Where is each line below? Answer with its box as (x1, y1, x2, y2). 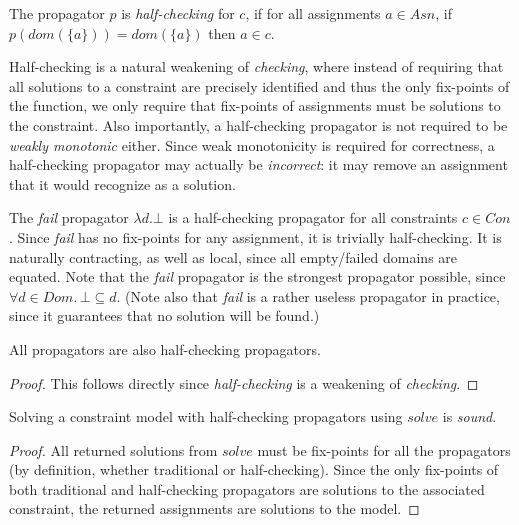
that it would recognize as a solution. (9, 173, 236, 194)
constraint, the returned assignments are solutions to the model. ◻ (9, 498, 420, 519)
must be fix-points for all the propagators (257, 439, 511, 460)
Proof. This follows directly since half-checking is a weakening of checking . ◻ (9, 372, 479, 393)
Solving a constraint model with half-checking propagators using (9, 406, 403, 427)
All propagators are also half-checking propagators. (9, 338, 321, 359)
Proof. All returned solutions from (9, 439, 218, 460)
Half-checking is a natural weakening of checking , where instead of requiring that (9, 56, 504, 77)
